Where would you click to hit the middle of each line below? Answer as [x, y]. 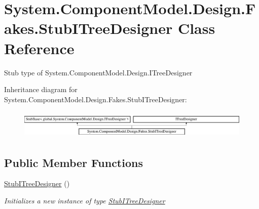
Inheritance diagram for [41, 89]
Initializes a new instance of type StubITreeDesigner [85, 201]
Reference [39, 48]
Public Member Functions [73, 162]
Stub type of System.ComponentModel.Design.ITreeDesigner [98, 72]
